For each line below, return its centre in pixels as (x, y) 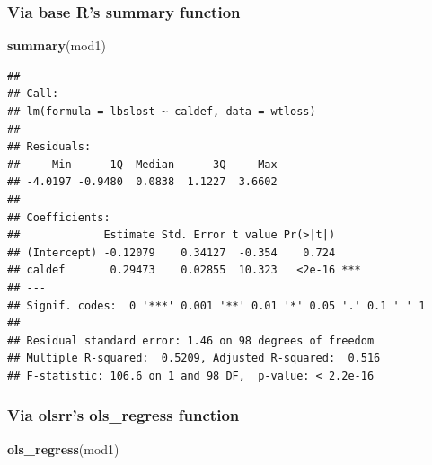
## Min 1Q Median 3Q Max (142, 164)
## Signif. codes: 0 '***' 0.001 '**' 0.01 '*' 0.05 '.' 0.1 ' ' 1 (216, 305)
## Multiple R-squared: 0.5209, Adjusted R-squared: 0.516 (194, 358)
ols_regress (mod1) (63, 448)
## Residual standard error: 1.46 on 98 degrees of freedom (191, 340)
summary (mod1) (57, 45)
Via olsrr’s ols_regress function (123, 415)
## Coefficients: (59, 217)
